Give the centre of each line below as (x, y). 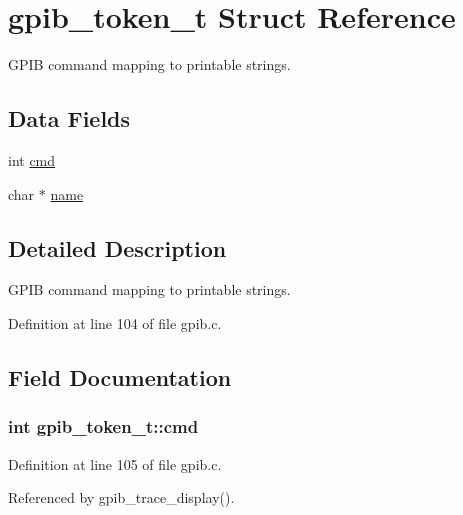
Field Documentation (120, 376)
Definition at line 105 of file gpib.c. (115, 463)
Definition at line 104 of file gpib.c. (115, 322)
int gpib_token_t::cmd (103, 426)
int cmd (32, 159)
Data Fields (69, 118)
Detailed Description (117, 247)
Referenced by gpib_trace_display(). (121, 497)
